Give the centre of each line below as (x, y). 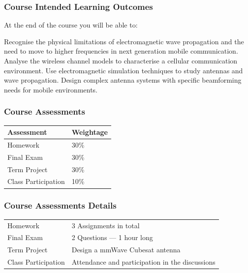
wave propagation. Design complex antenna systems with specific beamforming (123, 80)
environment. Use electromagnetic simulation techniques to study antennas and (124, 70)
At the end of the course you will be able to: (71, 25)
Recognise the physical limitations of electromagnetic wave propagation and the (124, 41)
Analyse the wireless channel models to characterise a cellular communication (121, 61)
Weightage (90, 132)
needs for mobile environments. (51, 89)
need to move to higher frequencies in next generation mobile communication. (121, 51)
